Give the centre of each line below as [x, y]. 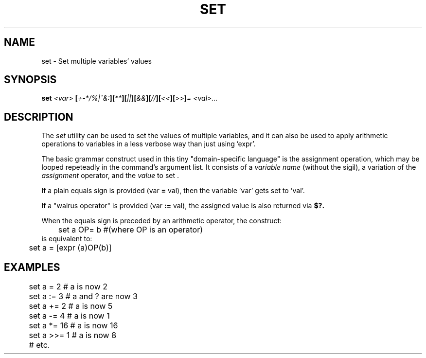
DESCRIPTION [39, 117]
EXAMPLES [32, 267]
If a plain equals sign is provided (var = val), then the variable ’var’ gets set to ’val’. [173, 191]
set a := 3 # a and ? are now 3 [83, 296]
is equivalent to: [67, 239]
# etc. [39, 345]
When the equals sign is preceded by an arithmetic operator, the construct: [162, 221]
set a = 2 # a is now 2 [68, 287]
